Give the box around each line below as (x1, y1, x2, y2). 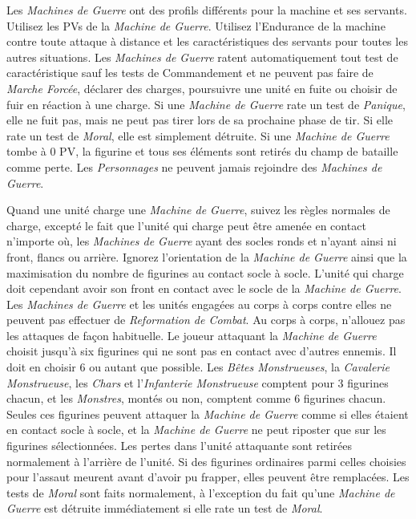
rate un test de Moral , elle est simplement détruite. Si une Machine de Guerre (6, 127, 390, 144)
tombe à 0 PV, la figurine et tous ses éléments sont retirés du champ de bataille (6, 143, 398, 160)
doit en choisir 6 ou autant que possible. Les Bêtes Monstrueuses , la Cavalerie (6, 359, 390, 375)
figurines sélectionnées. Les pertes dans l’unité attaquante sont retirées (6, 437, 353, 454)
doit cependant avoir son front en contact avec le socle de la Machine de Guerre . (6, 280, 402, 297)
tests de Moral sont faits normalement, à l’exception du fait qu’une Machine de (6, 484, 395, 501)
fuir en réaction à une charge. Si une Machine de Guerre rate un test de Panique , (6, 95, 406, 112)
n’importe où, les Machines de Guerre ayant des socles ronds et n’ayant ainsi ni (6, 233, 397, 249)
